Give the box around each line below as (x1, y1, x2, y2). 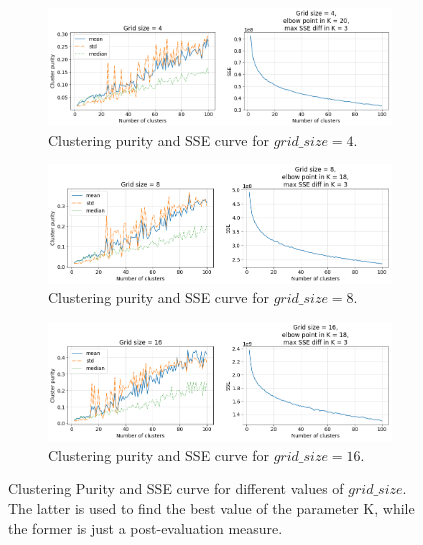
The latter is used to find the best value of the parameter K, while (8, 498, 415, 519)
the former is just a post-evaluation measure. (8, 517, 283, 538)
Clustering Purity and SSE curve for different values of (8, 478, 344, 499)
